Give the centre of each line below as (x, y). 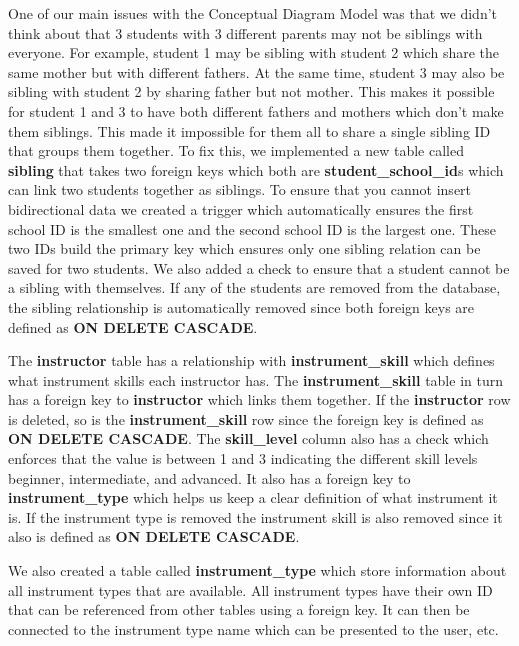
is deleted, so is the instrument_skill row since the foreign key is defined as (246, 418)
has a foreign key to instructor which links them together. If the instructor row (259, 399)
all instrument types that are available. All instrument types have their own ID (250, 589)
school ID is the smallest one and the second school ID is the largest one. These (252, 228)
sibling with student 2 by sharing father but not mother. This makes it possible (251, 91)
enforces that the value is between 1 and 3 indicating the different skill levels (243, 458)
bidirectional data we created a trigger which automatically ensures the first (241, 208)
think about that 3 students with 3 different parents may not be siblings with (245, 32)
